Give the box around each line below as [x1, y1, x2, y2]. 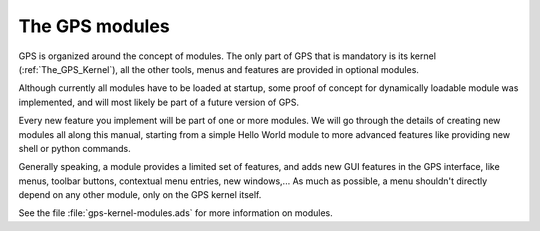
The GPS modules [18, 15, 170, 37]
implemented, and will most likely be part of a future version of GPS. [18, 96, 300, 108]
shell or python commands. [18, 142, 132, 154]
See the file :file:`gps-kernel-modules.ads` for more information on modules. [18, 207, 334, 219]
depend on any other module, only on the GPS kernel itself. [18, 189, 262, 201]
